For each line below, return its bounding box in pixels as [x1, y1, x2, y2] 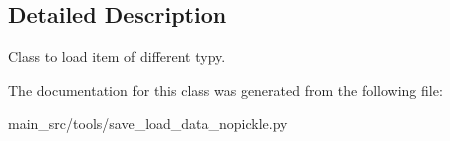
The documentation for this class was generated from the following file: [8, 79, 443, 100]
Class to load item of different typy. [8, 46, 226, 67]
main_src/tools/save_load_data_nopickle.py [8, 113, 288, 134]
